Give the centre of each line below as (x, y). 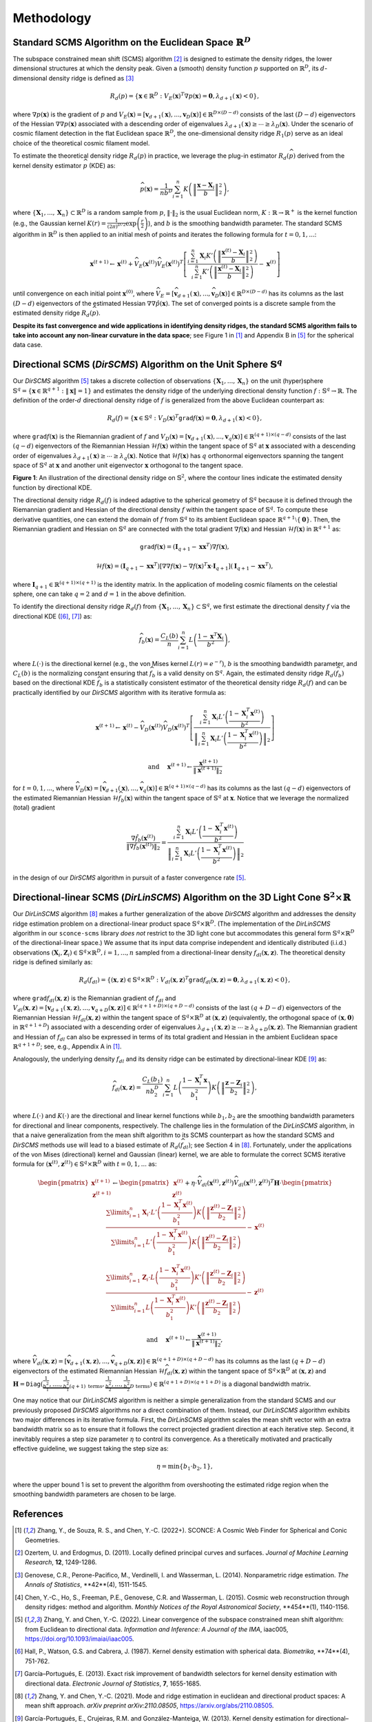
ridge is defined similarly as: (53, 962)
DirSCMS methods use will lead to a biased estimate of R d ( (97, 1145)
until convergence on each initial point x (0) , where (83, 293)
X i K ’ (206, 257)
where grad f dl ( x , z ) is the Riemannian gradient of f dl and (94, 999)
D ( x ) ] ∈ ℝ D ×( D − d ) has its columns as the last (279, 294)
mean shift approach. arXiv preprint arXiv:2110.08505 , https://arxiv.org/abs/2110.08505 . (149, 1705)
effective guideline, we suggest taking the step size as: (91, 1449)
